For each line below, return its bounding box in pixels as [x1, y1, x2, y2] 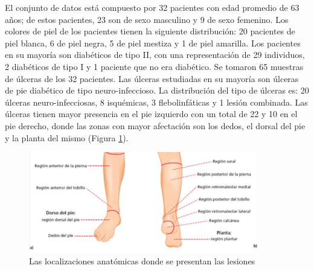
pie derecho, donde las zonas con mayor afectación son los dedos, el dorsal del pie [5, 119, 306, 132]
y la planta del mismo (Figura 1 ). [5, 131, 129, 144]
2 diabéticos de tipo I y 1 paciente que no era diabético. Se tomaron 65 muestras [5, 60, 304, 72]
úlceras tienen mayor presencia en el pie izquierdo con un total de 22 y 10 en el [5, 107, 298, 120]
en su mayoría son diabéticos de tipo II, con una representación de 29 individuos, [5, 48, 305, 61]
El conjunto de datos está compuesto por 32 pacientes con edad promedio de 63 [5, 1, 300, 13]
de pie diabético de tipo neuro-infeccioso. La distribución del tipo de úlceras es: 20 [5, 84, 309, 97]
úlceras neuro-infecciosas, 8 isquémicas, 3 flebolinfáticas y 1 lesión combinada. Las [5, 95, 308, 108]
